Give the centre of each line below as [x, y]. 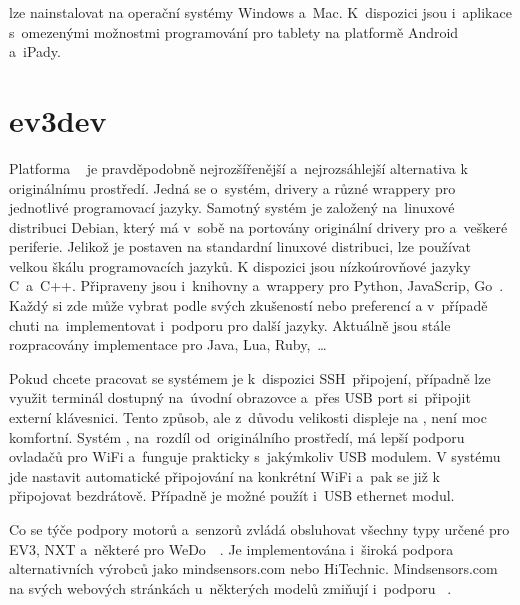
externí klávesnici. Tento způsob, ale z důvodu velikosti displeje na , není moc [248, 417]
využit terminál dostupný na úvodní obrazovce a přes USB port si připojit [240, 397]
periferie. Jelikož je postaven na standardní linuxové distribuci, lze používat [240, 246]
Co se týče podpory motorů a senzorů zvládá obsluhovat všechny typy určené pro [259, 529]
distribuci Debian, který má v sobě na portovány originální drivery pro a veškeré [258, 226]
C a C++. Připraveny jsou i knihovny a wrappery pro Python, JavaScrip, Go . [256, 285]
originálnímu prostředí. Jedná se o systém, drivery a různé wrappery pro [232, 187]
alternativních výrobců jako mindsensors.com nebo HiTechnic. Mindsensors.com [253, 568]
